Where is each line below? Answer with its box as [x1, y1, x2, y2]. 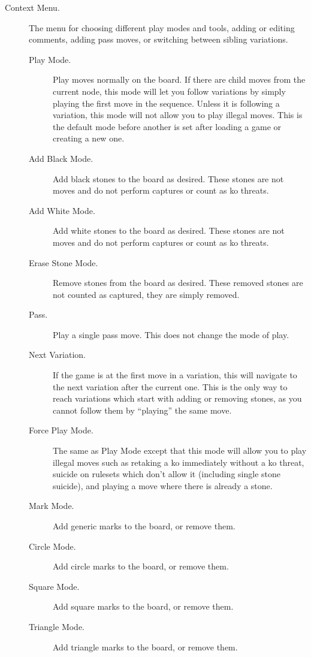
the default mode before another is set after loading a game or [53, 120, 282, 132]
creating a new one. [53, 132, 125, 144]
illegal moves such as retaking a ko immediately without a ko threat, [53, 456, 304, 468]
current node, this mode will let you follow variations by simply [53, 85, 286, 97]
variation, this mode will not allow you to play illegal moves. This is [53, 109, 303, 121]
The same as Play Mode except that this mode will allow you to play [53, 444, 307, 457]
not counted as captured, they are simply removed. [53, 288, 240, 300]
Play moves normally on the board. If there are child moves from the [53, 73, 306, 86]
